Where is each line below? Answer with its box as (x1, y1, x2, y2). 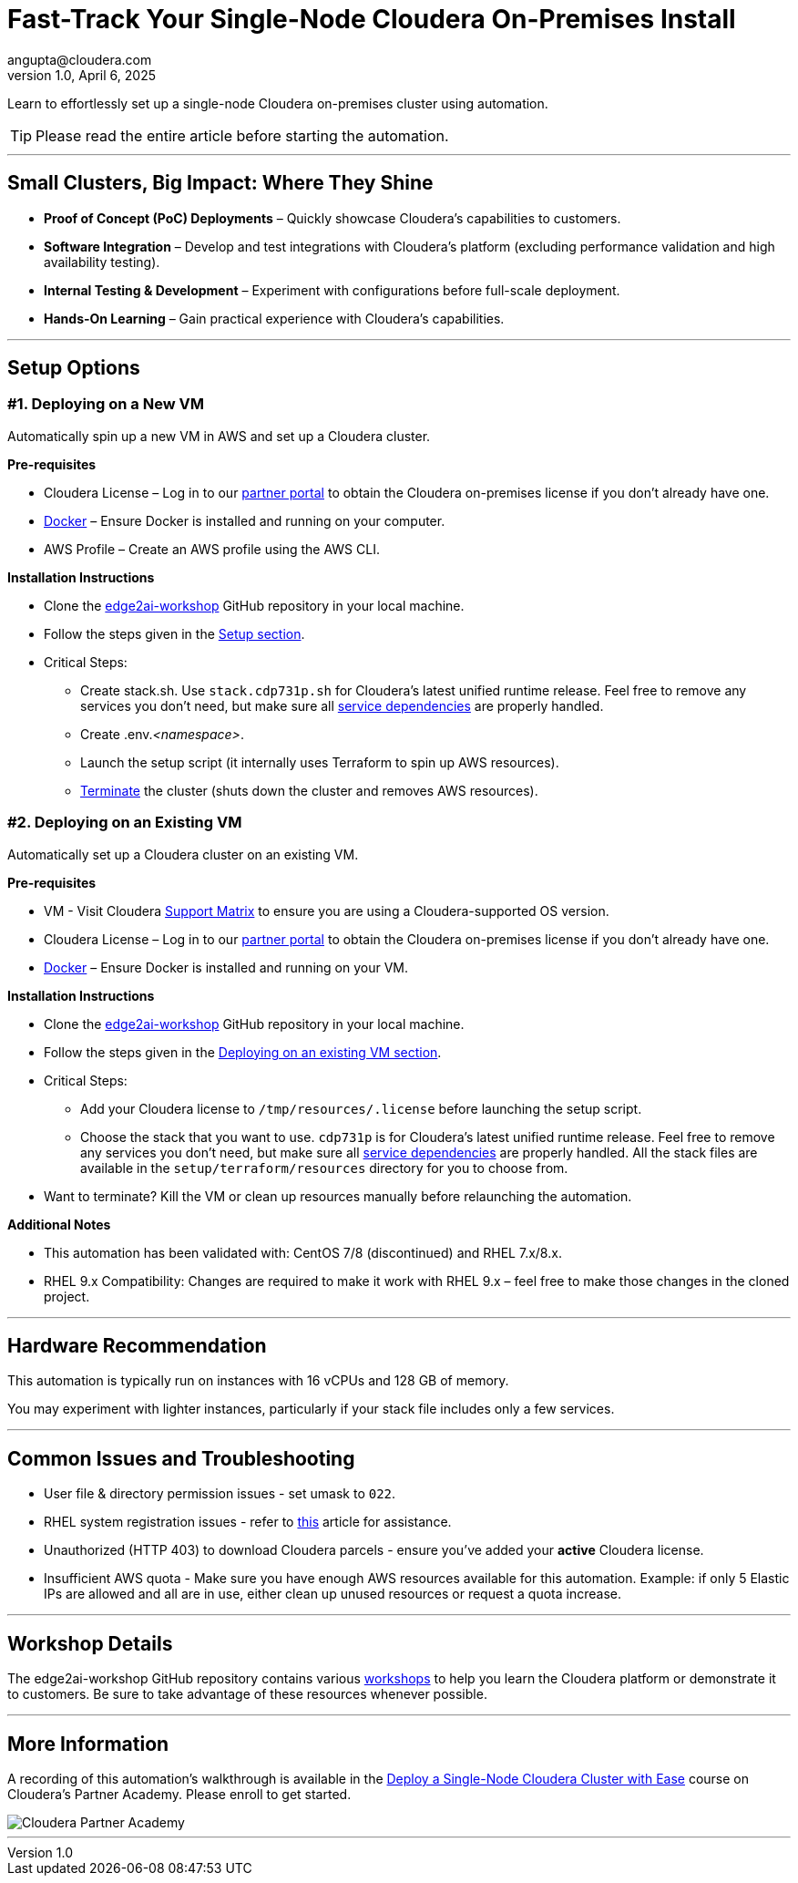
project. (44, 1288, 90, 1304)
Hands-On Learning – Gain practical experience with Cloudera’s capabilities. (44, 310, 505, 326)
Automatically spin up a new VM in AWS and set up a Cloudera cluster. (7, 427, 431, 444)
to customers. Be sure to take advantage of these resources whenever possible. (7, 1686, 487, 1703)
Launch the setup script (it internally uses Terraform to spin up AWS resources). (80, 754, 559, 770)
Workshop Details (7, 1631, 173, 1655)
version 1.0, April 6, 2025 (7, 67, 156, 83)
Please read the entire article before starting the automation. (36, 126, 449, 145)
